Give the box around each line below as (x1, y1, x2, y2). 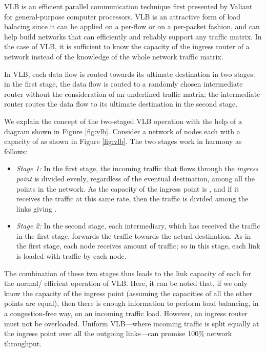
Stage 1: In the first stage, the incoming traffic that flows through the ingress (16, 163, 258, 174)
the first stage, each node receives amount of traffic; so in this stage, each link (16, 240, 260, 251)
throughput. (4, 338, 42, 348)
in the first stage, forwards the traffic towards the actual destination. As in (16, 230, 251, 241)
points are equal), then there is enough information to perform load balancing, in (4, 298, 259, 308)
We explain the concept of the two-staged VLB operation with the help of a (4, 115, 242, 126)
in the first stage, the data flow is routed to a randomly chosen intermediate (4, 78, 243, 89)
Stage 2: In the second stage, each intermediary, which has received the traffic (16, 220, 260, 231)
